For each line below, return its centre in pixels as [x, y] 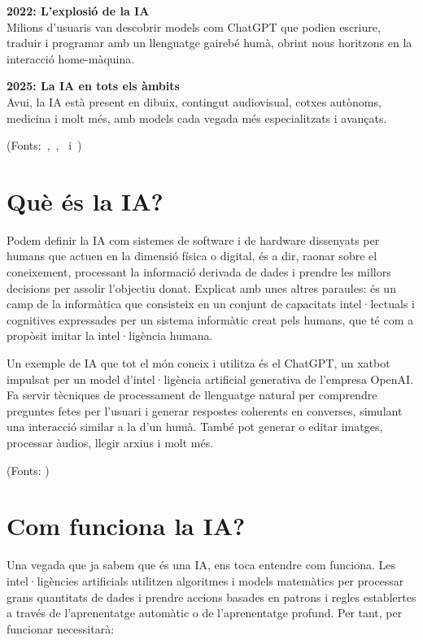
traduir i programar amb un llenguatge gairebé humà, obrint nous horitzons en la [209, 43]
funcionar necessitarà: [61, 628]
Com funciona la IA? [126, 526]
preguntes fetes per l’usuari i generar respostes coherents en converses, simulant [205, 410]
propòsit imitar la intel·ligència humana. [110, 335]
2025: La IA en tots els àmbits [93, 86]
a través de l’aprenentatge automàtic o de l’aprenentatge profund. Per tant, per [205, 613]
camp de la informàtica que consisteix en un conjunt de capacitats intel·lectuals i [211, 304]
